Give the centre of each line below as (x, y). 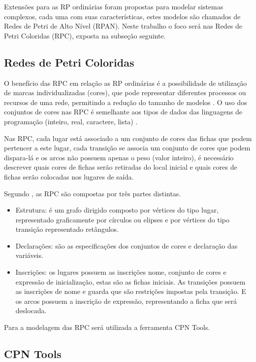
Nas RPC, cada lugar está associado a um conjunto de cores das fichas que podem (128, 138)
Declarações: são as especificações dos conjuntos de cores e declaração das (127, 245)
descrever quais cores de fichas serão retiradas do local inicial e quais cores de (121, 167)
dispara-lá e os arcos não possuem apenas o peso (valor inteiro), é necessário (119, 157)
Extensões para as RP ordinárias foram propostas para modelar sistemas (114, 6)
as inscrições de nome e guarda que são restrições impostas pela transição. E (131, 291)
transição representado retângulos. (67, 229)
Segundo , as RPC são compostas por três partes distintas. (93, 193)
